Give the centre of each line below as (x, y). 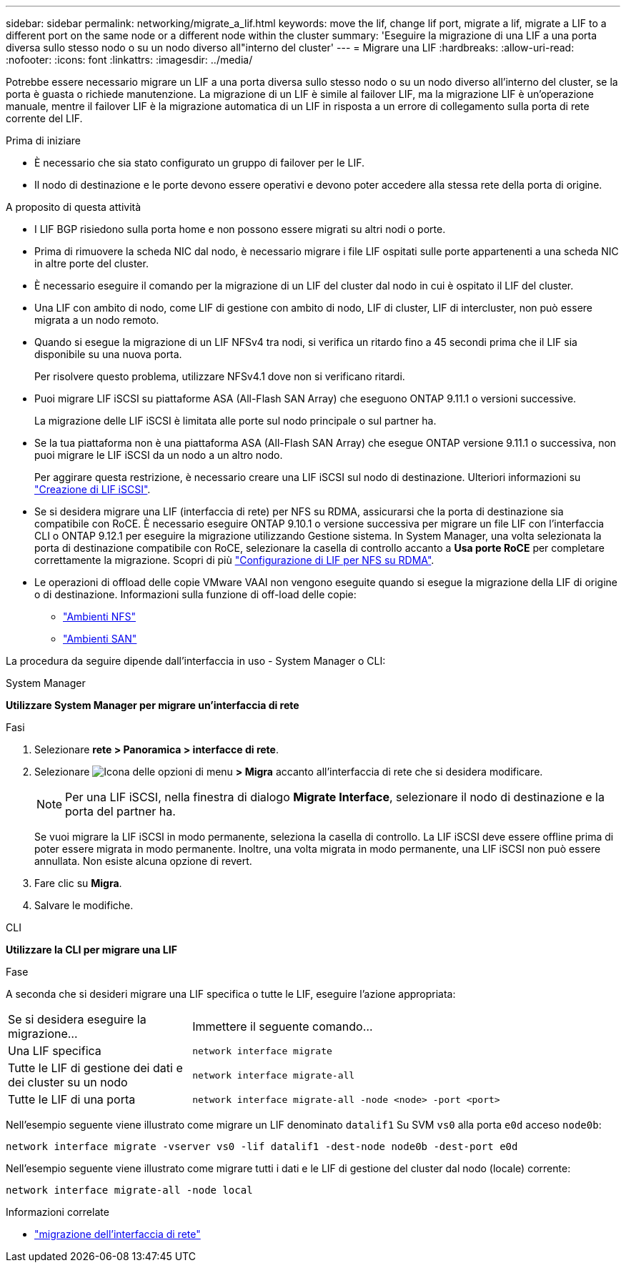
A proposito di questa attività (74, 207)
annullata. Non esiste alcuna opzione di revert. (143, 861)
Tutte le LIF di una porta (72, 1099)
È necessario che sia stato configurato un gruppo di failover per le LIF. (199, 163)
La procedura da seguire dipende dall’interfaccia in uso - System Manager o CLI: (196, 661)
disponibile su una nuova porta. (108, 354)
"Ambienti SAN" (100, 639)
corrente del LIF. (44, 118)
